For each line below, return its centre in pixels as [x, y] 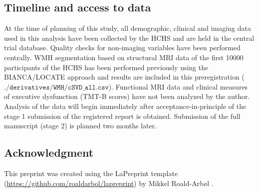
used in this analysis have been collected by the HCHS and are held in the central [129, 38]
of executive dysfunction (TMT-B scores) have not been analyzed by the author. [127, 96]
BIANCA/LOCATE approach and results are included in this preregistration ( [124, 77]
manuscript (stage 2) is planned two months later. [81, 126]
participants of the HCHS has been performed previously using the [106, 67]
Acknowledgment [49, 152]
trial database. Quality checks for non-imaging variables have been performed [122, 48]
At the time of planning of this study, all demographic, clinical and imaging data [128, 28]
